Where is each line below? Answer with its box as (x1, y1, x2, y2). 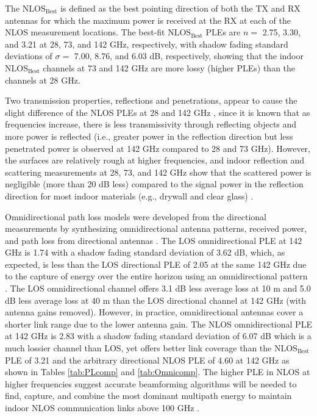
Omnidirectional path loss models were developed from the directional (5, 210, 266, 223)
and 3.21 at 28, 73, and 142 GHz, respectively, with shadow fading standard (5, 37, 288, 50)
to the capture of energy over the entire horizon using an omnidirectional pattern (5, 270, 308, 282)
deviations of (5, 49, 52, 62)
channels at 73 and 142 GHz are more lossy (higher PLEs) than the (43, 61, 296, 74)
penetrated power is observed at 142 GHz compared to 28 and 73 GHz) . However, (5, 142, 311, 154)
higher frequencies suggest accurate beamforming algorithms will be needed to (5, 377, 297, 390)
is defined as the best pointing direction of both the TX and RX (60, 2, 301, 14)
